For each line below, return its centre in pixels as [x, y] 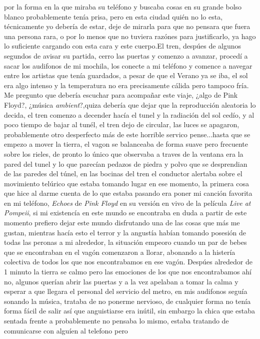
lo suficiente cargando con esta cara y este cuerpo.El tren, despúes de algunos [123, 46]
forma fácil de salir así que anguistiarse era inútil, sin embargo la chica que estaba [129, 311]
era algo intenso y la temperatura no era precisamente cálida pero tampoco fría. [126, 85]
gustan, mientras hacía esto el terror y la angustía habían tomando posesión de [125, 232]
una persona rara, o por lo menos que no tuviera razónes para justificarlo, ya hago [130, 36]
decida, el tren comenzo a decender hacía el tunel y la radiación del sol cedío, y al [129, 114]
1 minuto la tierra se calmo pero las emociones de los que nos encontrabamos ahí [128, 272]
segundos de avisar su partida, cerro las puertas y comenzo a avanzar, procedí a [126, 55]
